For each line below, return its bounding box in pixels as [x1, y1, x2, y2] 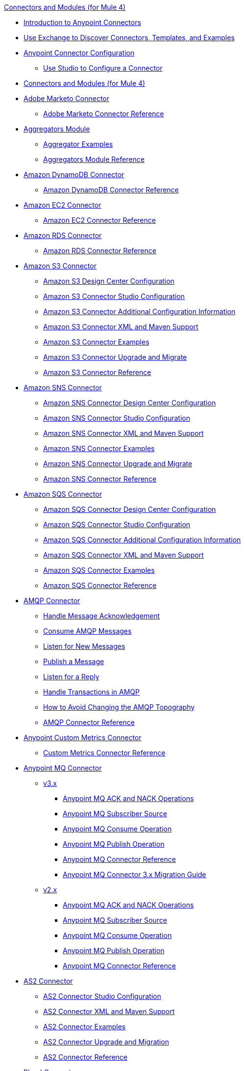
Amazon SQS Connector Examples [43, 566, 155, 574]
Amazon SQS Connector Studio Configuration [43, 520, 191, 529]
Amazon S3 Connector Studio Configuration [43, 292, 185, 300]
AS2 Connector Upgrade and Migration [43, 1038, 169, 1046]
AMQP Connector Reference [43, 718, 135, 726]
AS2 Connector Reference [43, 1053, 128, 1061]
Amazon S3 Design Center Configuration [43, 277, 174, 285]
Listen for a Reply [43, 672, 99, 681]
